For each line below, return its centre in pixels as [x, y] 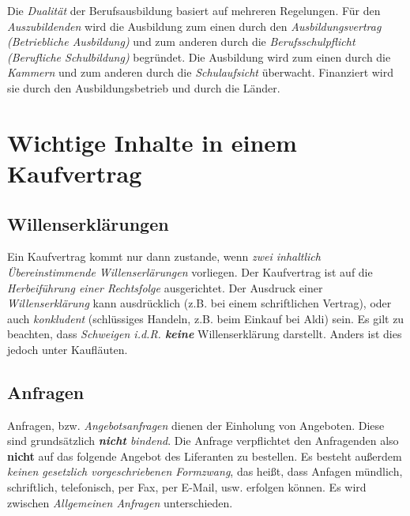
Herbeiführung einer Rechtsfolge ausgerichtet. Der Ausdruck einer [165, 287]
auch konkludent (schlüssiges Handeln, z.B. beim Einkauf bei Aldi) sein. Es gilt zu [206, 318]
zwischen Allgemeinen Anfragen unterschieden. [120, 502]
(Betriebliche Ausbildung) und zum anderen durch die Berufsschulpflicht [181, 41]
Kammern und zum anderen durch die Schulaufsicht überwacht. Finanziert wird [201, 72]
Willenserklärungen [88, 223]
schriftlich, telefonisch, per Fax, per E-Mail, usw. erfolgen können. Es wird [187, 487]
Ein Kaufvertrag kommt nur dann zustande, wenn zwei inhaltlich [164, 256]
